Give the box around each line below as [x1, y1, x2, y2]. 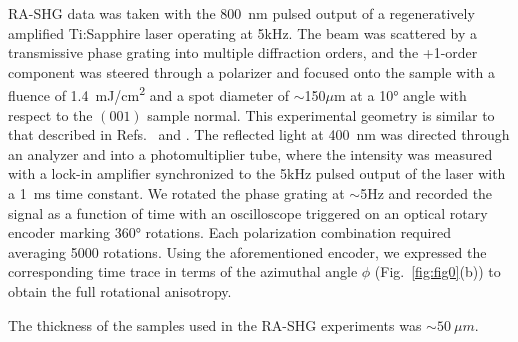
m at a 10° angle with [334, 85, 467, 106]
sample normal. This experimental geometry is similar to [147, 104, 495, 125]
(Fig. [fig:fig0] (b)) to [374, 261, 501, 282]
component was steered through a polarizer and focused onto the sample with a [8, 61, 495, 82]
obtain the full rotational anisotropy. [8, 280, 232, 301]
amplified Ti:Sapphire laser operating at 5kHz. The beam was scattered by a [8, 22, 477, 43]
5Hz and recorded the [360, 183, 493, 203]
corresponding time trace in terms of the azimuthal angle [8, 261, 358, 282]
